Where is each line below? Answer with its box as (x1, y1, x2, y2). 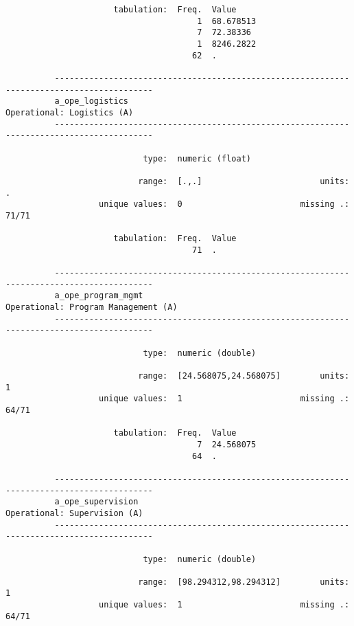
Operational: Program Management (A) (5, 302, 178, 313)
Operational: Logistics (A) (5, 107, 134, 118)
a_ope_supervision (54, 497, 139, 507)
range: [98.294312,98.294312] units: (138, 577, 350, 587)
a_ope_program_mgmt (54, 291, 143, 301)
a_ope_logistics (54, 96, 128, 107)
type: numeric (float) (143, 153, 251, 164)
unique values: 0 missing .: (99, 199, 350, 210)
